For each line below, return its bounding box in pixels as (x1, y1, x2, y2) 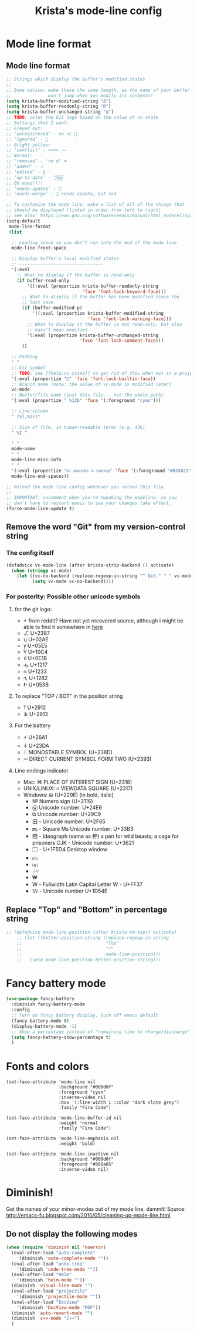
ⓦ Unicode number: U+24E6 (32, 804, 103, 811)
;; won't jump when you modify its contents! (6, 92, 154, 98)
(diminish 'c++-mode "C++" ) (11, 1316, 80, 1321)
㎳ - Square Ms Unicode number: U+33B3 (32, 825, 134, 832)
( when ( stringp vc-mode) (11, 568, 72, 574)
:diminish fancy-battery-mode (11, 1001, 85, 1007)
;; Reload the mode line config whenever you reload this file (6, 484, 164, 489)
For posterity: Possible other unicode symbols (6, 592, 141, 601)
